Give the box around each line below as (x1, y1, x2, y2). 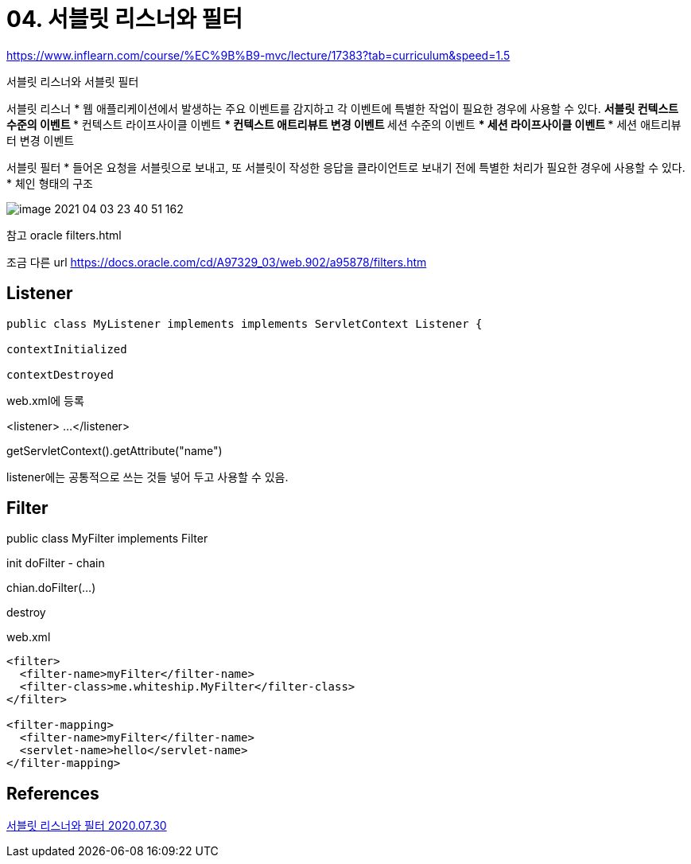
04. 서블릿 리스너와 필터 (6, 6, 243, 33)
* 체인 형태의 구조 (6, 176, 93, 190)
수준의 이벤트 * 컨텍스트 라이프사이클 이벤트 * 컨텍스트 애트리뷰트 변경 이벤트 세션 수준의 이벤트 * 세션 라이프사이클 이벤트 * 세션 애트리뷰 (6, 117, 681, 131)
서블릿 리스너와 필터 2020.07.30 (6, 819, 167, 833)
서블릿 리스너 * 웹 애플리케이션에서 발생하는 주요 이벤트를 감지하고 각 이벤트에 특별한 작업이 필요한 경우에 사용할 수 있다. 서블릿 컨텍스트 (6, 101, 679, 115)
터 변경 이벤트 (6, 133, 75, 147)
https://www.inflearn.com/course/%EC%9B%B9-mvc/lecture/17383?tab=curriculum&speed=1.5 (6, 48, 510, 62)
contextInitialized (6, 342, 127, 356)
